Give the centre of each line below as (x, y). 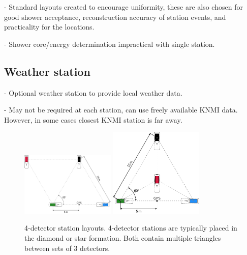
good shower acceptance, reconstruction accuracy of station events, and (115, 17)
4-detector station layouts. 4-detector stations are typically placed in (131, 228)
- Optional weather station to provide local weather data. (93, 92)
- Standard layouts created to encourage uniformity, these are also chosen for (123, 7)
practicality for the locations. (49, 27)
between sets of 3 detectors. (67, 248)
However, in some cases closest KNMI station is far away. (93, 119)
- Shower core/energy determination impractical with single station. (110, 44)
